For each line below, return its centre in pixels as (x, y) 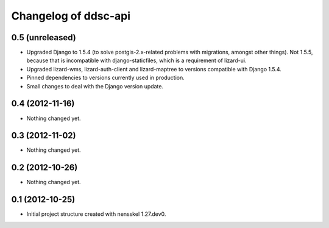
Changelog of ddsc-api (71, 16)
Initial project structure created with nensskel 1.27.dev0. (96, 214)
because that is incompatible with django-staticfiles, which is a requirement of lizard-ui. (136, 60)
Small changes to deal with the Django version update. (95, 86)
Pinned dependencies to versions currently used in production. (106, 78)
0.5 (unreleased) (44, 37)
